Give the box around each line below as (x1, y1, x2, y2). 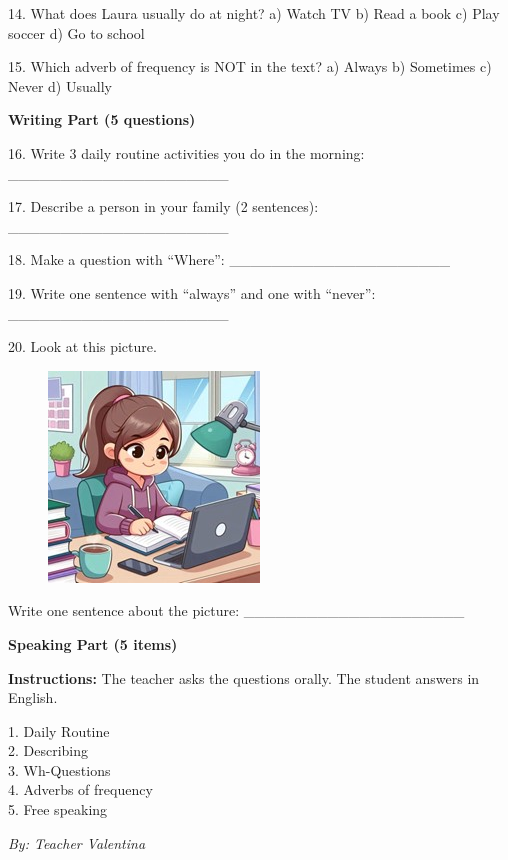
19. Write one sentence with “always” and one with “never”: (8, 282, 376, 303)
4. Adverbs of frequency (8, 779, 153, 800)
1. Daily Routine (8, 720, 110, 741)
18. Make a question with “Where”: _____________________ (8, 249, 450, 270)
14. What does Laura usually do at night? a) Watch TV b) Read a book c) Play (8, 3, 500, 23)
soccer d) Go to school (8, 22, 145, 43)
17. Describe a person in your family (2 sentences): (8, 196, 319, 217)
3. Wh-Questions (8, 759, 111, 780)
